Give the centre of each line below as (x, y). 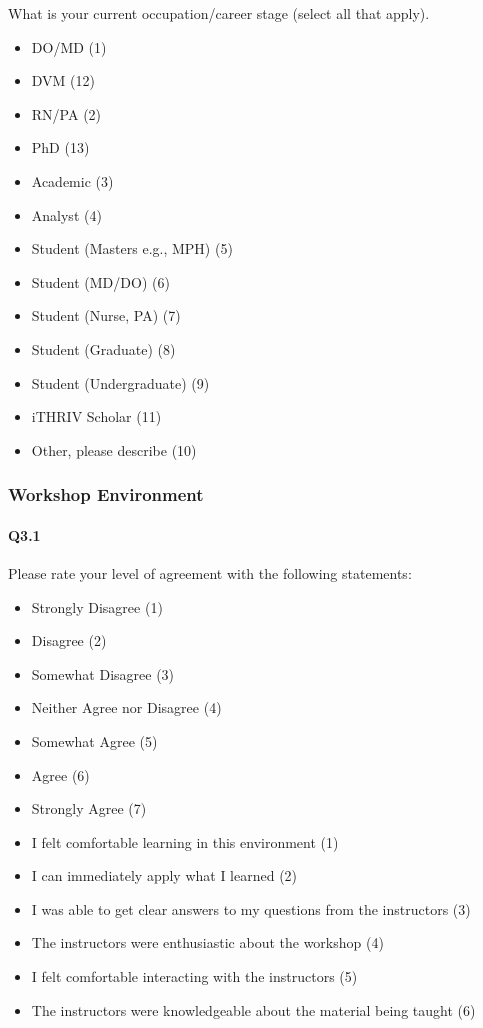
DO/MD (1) (69, 46)
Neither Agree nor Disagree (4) (126, 707)
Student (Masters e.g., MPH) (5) (132, 248)
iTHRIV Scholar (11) (96, 416)
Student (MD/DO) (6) (100, 281)
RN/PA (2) (66, 113)
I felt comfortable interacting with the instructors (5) (194, 976)
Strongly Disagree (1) (97, 606)
